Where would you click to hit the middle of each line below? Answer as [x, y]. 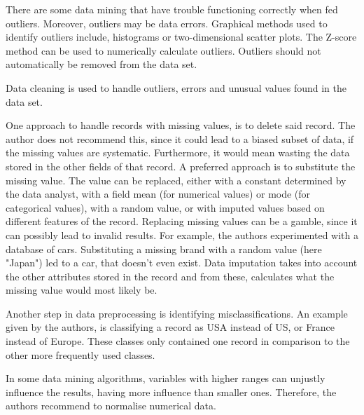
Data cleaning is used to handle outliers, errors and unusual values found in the [176, 87]
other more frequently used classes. [80, 354]
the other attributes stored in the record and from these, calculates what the [170, 276]
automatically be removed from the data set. [101, 64]
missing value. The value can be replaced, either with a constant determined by [176, 180]
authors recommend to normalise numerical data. [111, 406]
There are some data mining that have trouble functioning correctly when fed [172, 9]
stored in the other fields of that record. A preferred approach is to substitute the [181, 166]
